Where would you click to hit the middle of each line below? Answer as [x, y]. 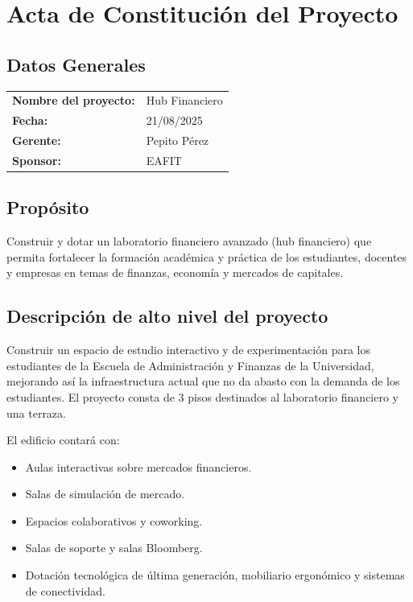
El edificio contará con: [63, 440]
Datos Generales [76, 64]
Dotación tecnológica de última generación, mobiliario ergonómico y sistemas [215, 575]
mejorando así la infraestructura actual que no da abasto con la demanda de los [203, 381]
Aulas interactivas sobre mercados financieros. [138, 466]
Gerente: [37, 140]
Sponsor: [37, 160]
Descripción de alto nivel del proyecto [167, 316]
